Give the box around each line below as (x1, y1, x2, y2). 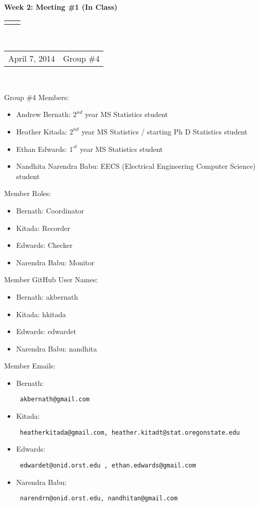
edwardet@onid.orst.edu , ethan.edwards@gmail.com (19, 461, 196, 469)
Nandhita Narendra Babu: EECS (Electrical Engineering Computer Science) (16, 161, 256, 171)
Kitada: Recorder (16, 222, 71, 233)
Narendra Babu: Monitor (16, 257, 95, 267)
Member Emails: (4, 360, 56, 371)
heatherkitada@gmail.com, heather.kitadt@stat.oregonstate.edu (19, 429, 240, 436)
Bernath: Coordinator (16, 205, 84, 216)
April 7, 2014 (8, 52, 55, 65)
